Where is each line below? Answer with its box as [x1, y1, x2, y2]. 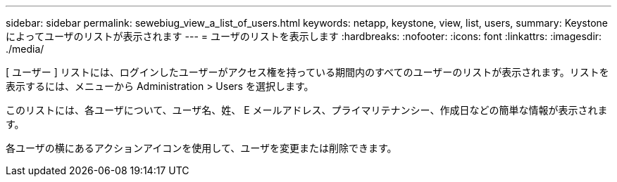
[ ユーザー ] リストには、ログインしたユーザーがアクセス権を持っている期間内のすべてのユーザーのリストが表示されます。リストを [6, 66, 609, 78]
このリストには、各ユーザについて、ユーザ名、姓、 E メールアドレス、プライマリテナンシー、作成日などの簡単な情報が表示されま [6, 104, 608, 116]
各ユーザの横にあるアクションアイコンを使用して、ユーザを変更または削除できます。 [6, 142, 397, 154]
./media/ [6, 43, 44, 55]
